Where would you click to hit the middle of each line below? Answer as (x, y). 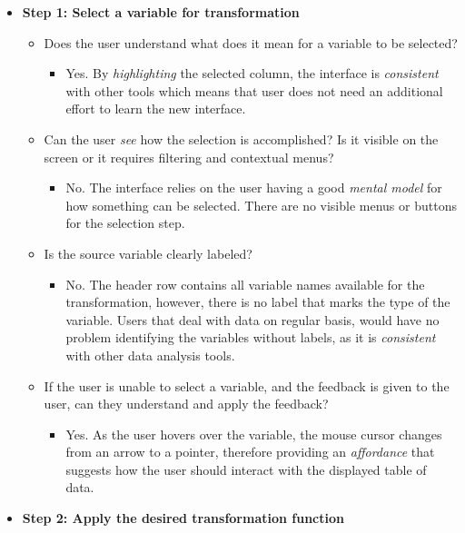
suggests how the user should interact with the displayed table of (246, 469)
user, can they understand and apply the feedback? (186, 404)
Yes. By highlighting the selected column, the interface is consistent (252, 73)
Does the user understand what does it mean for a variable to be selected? (251, 42)
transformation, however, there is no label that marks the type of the (258, 302)
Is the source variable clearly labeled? (148, 253)
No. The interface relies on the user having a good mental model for (254, 188)
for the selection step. (125, 223)
